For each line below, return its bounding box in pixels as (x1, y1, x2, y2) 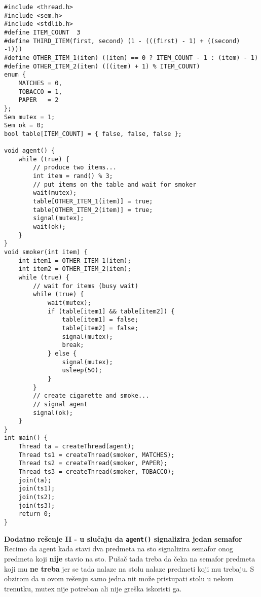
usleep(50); (62, 367, 102, 374)
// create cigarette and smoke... (33, 392, 150, 400)
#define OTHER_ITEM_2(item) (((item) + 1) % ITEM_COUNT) (4, 62, 200, 70)
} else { (47, 349, 77, 357)
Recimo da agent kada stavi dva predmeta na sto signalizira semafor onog (4, 543, 233, 554)
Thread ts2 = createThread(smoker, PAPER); (18, 460, 168, 467)
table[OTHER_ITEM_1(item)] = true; (33, 198, 153, 205)
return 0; (18, 510, 52, 518)
